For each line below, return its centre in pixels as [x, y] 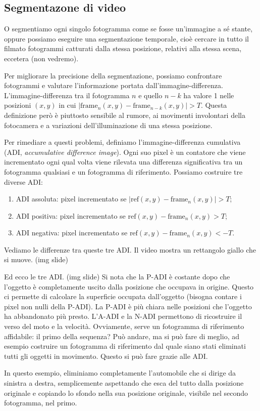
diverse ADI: [23, 181]
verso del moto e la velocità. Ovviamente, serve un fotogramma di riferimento [124, 326]
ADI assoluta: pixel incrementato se [71, 199]
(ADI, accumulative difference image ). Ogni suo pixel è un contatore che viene [125, 152]
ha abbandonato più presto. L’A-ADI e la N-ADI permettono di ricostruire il [123, 316]
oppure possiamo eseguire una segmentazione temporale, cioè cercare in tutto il [127, 38]
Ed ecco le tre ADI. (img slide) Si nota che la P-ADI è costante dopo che [117, 277]
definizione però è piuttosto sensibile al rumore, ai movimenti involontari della [125, 115]
